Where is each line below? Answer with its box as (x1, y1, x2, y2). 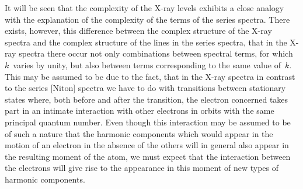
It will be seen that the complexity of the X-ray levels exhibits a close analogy (5, 2, 284, 13)
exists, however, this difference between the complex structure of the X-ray (5, 24, 272, 37)
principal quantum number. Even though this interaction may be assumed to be (5, 116, 291, 128)
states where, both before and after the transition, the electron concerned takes (5, 93, 288, 105)
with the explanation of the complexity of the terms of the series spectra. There (5, 13, 290, 25)
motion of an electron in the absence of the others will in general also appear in (5, 139, 289, 151)
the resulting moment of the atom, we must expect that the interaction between (5, 150, 291, 162)
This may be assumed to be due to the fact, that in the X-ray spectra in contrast (5, 70, 295, 82)
